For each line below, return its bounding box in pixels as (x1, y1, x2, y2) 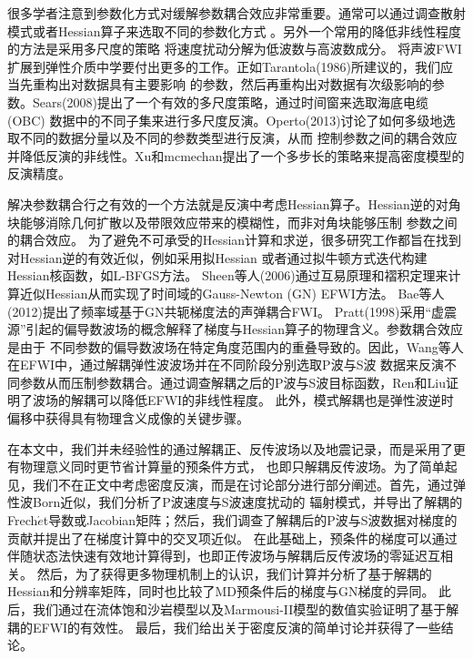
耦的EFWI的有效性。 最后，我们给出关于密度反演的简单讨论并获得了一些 (7, 617, 441, 636)
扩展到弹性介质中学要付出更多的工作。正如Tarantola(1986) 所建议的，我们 (7, 56, 441, 76)
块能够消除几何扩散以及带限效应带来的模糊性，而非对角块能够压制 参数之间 (7, 212, 458, 231)
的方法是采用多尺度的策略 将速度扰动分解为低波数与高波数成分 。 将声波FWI (7, 39, 462, 58)
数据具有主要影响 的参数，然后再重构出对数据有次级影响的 (83, 75, 432, 94)
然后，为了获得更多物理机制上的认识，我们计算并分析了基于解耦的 (36, 563, 432, 583)
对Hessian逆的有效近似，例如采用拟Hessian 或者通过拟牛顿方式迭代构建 (7, 248, 428, 267)
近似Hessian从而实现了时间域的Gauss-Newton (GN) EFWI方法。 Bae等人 (19, 283, 445, 302)
